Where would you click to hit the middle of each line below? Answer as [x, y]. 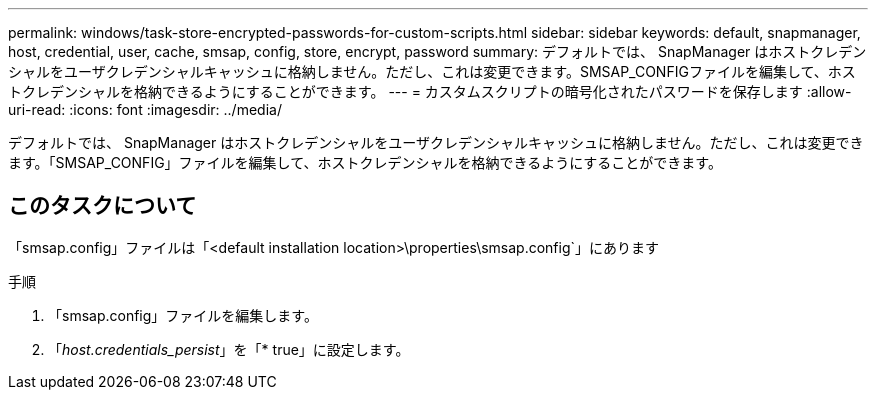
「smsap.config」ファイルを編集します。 [183, 315]
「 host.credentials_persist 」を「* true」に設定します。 [229, 349]
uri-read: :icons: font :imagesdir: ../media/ [145, 109]
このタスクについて [102, 206]
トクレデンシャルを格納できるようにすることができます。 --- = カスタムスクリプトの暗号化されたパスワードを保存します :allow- [430, 91]
